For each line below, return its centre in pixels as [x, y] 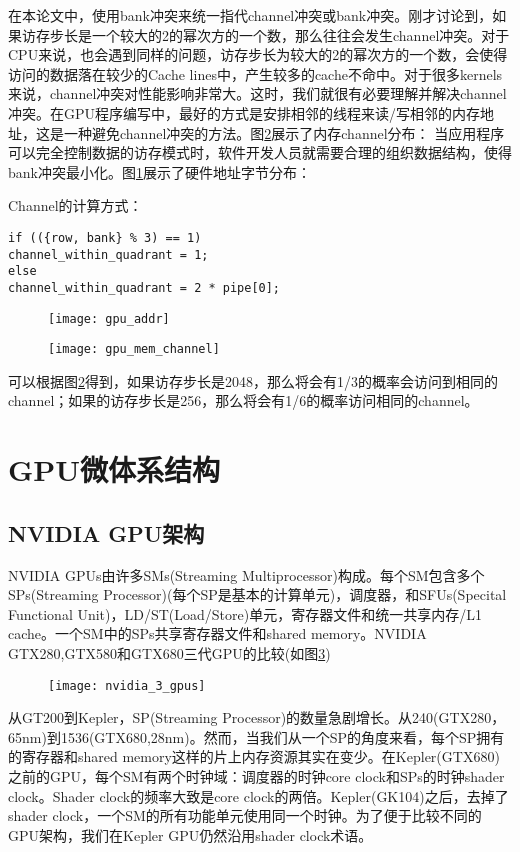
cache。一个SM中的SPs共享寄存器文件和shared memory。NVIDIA [217, 633]
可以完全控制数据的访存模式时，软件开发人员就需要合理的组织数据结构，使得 [260, 152]
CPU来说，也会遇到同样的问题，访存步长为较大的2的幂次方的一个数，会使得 [258, 54]
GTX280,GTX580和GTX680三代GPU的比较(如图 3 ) [169, 653]
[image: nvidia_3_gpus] [127, 685]
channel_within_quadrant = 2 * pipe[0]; [144, 287]
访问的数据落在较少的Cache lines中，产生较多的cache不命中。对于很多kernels [255, 73]
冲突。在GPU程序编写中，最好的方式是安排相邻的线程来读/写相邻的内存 [244, 112]
